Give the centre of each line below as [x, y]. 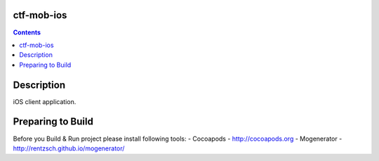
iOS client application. [45, 101]
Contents [27, 32]
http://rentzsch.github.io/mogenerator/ [69, 148]
